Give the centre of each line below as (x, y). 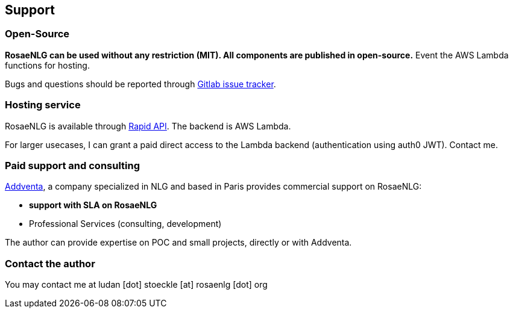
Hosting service (43, 105)
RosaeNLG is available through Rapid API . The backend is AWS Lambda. (148, 126)
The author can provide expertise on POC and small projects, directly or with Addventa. (178, 243)
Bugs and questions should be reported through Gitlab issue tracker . (140, 84)
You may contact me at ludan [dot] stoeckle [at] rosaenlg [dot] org (136, 285)
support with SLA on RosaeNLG (93, 205)
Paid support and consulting (73, 165)
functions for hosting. (47, 65)
